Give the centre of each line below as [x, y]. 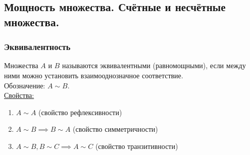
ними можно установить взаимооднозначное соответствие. [94, 75]
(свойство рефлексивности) [80, 112]
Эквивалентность [37, 47]
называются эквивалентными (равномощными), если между [154, 65]
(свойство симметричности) [115, 129]
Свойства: [19, 95]
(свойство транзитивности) [137, 146]
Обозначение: [25, 85]
